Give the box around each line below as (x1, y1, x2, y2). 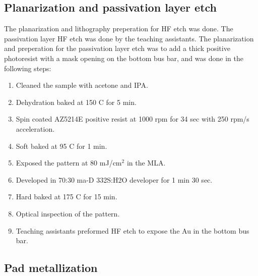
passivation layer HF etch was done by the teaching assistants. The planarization (4, 33, 254, 43)
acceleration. (16, 123, 55, 134)
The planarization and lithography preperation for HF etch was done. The (4, 23, 233, 34)
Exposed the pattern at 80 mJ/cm (16, 157, 122, 168)
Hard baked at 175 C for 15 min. (16, 191, 117, 202)
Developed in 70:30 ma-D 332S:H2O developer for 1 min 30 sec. (16, 174, 213, 185)
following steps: (4, 63, 51, 73)
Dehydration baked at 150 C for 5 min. (16, 96, 137, 107)
